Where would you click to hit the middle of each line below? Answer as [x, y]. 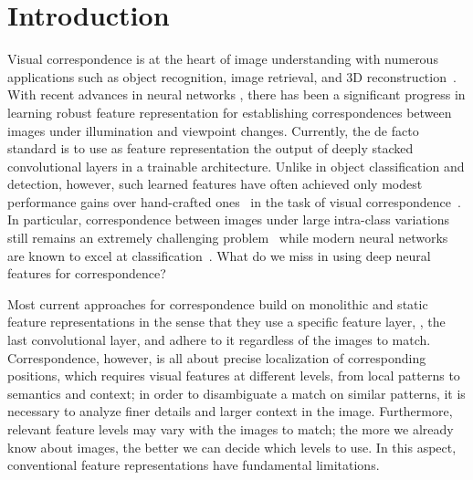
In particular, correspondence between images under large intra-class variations [229, 219]
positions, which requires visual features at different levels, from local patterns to [234, 376]
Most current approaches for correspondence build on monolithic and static [218, 303]
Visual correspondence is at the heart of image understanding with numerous [223, 59]
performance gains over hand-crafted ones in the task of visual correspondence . [234, 201]
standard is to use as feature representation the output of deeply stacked [210, 148]
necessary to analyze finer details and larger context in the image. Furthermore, [230, 411]
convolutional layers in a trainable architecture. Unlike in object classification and [236, 166]
